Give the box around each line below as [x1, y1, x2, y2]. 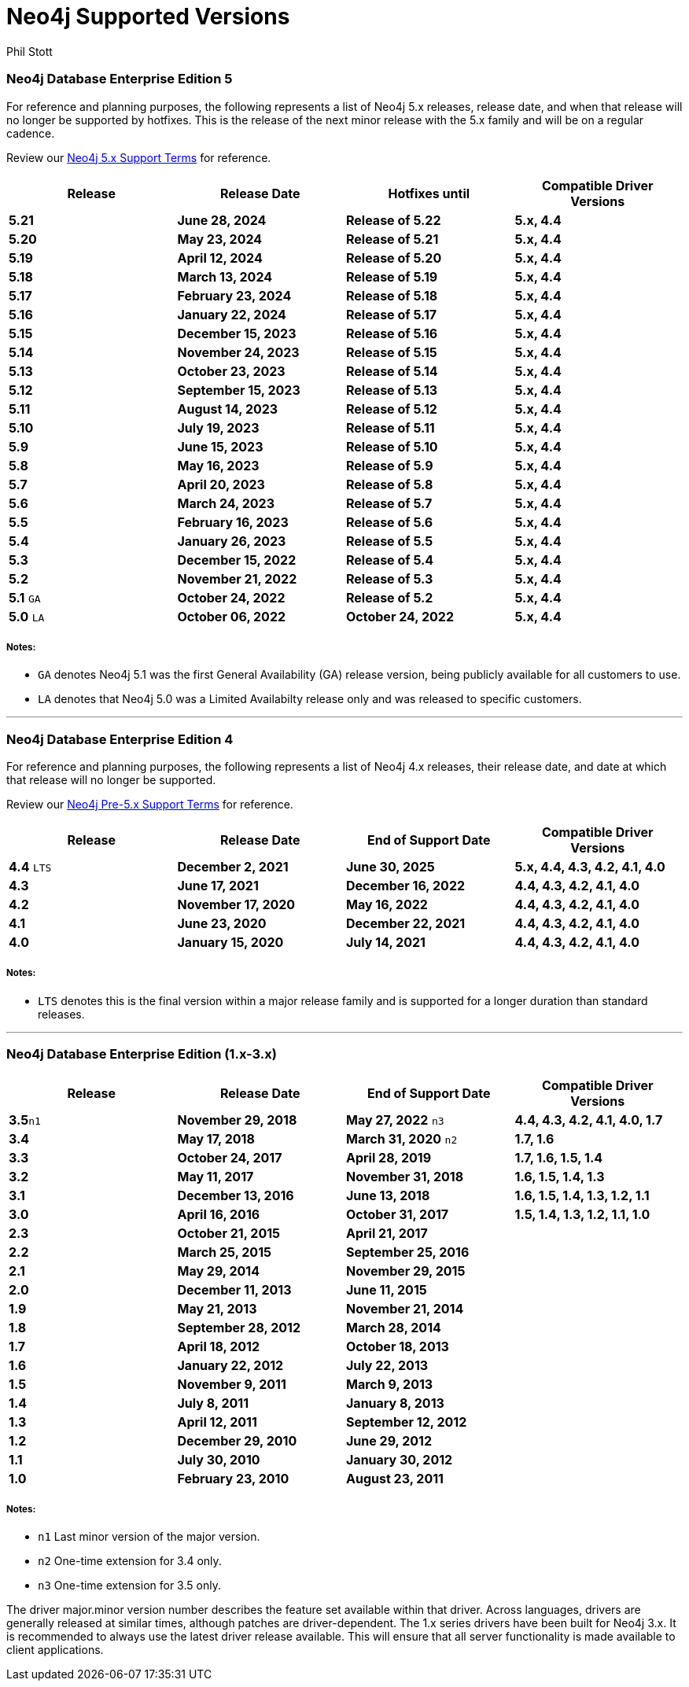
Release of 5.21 [346, 230, 439, 247]
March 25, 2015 [177, 1243, 272, 1260]
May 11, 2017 [177, 1168, 254, 1184]
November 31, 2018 [346, 1168, 464, 1184]
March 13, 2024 [177, 268, 273, 285]
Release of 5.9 [346, 457, 433, 473]
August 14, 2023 [177, 400, 278, 417]
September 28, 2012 [177, 1319, 300, 1335]
